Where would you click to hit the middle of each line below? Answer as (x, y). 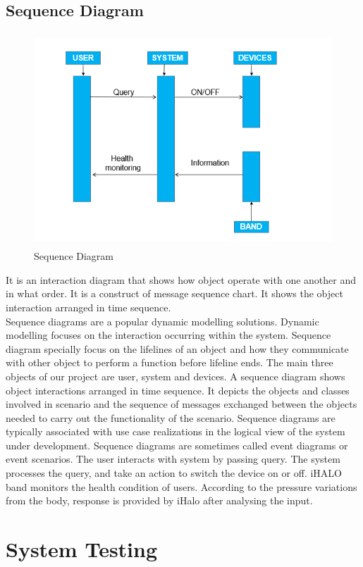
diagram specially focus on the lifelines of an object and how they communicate (177, 348)
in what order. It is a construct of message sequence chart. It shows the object (174, 293)
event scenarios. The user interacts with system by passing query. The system (173, 459)
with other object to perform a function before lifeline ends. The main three (170, 362)
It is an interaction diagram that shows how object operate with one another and (181, 279)
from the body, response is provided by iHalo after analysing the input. (159, 500)
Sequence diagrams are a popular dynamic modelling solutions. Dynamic (162, 321)
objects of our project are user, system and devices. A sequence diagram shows (176, 376)
